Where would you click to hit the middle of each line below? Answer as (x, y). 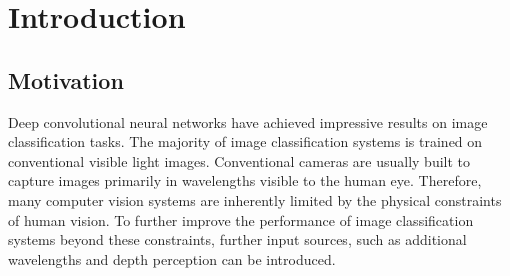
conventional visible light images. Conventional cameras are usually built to (239, 160)
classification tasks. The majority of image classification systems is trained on (245, 141)
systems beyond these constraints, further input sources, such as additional (237, 239)
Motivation (66, 79)
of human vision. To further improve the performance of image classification (241, 219)
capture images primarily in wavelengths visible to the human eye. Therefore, (245, 180)
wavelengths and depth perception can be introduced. (172, 258)
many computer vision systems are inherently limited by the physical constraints (255, 199)
